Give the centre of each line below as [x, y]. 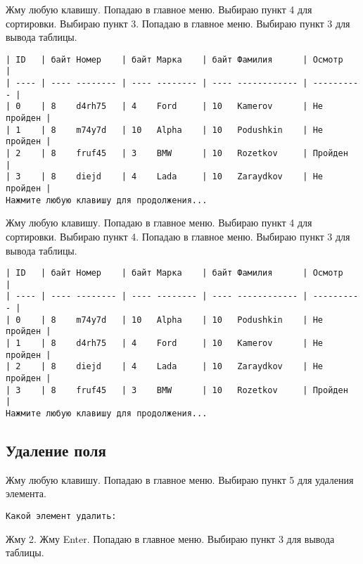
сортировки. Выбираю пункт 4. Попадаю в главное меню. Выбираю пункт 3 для [178, 236]
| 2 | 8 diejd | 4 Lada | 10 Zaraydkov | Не [165, 367]
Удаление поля [56, 450]
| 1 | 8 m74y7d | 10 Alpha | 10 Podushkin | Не [165, 130]
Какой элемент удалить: [61, 517]
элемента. [26, 493]
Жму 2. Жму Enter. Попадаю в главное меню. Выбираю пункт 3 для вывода [170, 538]
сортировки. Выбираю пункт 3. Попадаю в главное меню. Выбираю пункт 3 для [178, 23]
